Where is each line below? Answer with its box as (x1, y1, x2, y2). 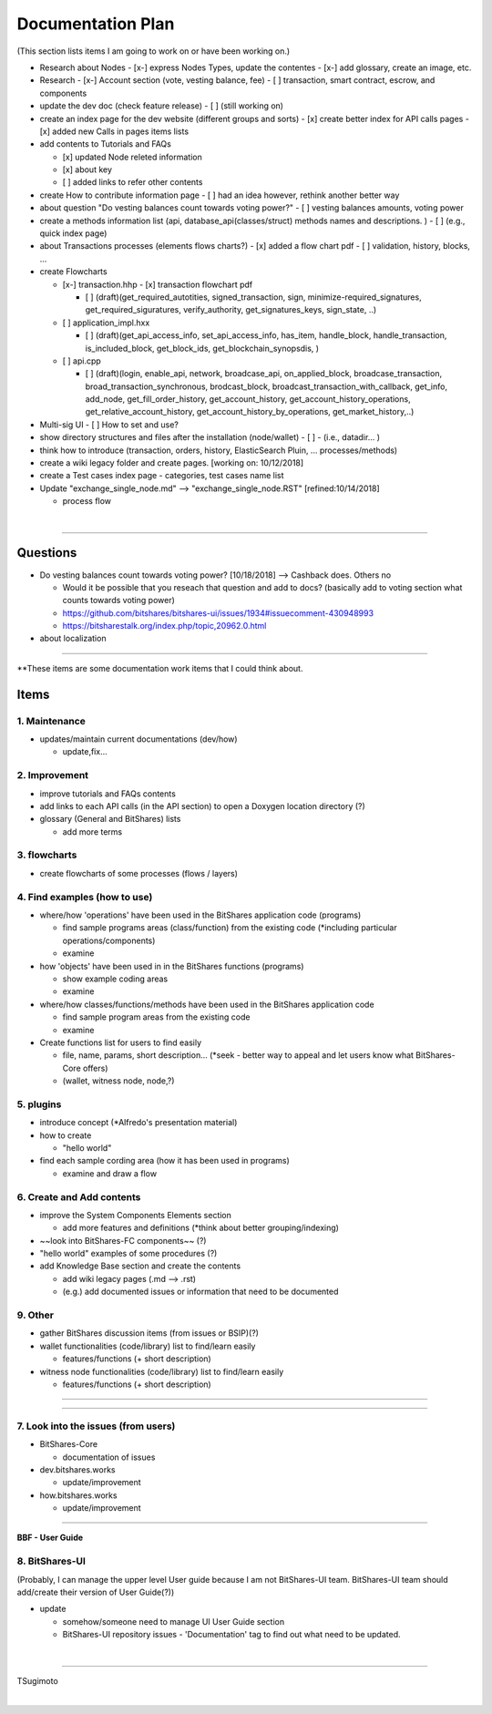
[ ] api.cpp (62, 355, 102, 366)
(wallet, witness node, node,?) (62, 1075, 175, 1086)
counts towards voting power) (62, 595, 175, 606)
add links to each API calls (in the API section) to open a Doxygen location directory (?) (39, 800, 366, 811)
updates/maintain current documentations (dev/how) (39, 734, 238, 744)
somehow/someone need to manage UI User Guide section (62, 1616, 285, 1627)
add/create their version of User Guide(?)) (16, 1586, 175, 1597)
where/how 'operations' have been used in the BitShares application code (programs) (39, 909, 362, 920)
